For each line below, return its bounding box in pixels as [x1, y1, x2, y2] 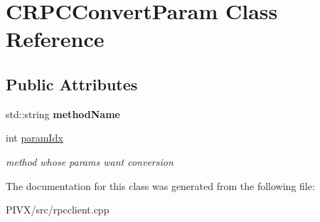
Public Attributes [6, 73, 138, 95]
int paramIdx [6, 130, 63, 145]
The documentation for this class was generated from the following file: [6, 178, 315, 193]
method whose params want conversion [6, 154, 174, 169]
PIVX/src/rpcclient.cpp [6, 202, 110, 217]
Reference [6, 24, 105, 53]
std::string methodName [6, 106, 120, 121]
